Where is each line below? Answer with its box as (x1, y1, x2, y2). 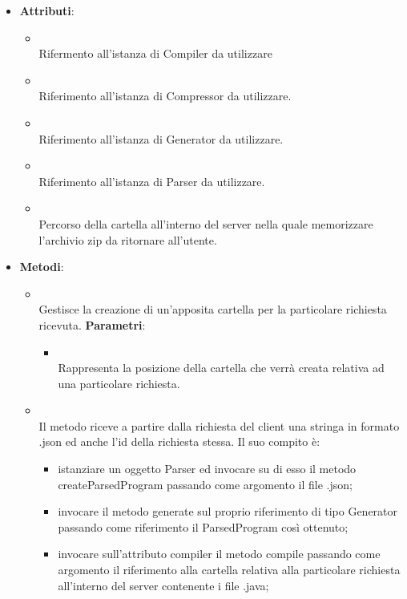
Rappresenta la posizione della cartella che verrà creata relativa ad (58, 359, 385, 376)
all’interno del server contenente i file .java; (58, 577, 269, 593)
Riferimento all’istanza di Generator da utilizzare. (38, 130, 284, 147)
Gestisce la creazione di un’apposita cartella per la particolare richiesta (38, 301, 387, 318)
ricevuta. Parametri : (38, 316, 146, 333)
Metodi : (19, 258, 64, 275)
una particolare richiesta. (58, 374, 180, 391)
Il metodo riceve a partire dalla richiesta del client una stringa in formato (38, 417, 400, 434)
